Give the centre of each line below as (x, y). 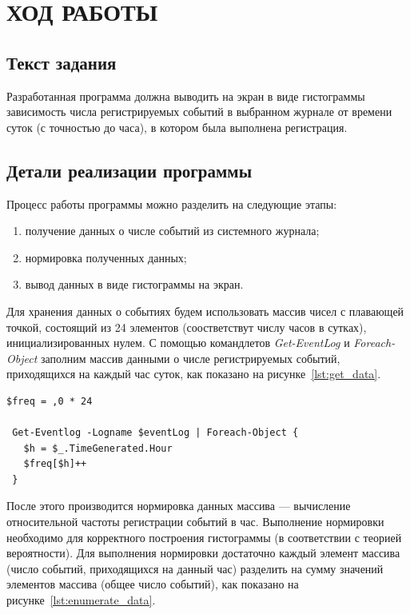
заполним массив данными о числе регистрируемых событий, (190, 358)
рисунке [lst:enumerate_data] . (81, 600)
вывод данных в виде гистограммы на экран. (134, 284)
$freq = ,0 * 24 (50, 401)
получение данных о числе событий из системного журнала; (172, 231)
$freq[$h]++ (55, 464)
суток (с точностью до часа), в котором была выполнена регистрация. (177, 127)
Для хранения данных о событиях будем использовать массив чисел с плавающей (205, 311)
